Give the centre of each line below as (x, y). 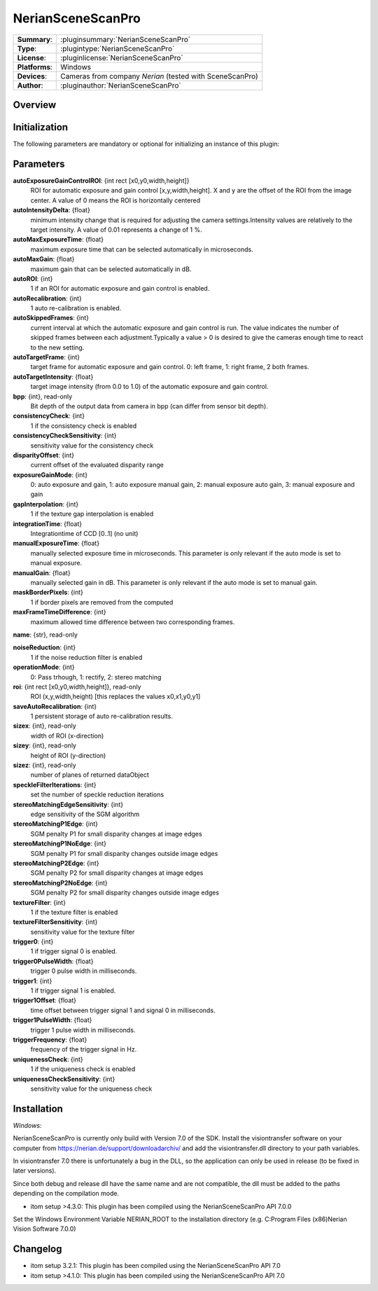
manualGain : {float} (42, 573)
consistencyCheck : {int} (49, 416)
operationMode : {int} (44, 667)
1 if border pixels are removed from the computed (102, 602)
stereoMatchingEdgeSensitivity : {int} (68, 804)
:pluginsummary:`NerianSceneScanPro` (126, 39)
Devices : (32, 76)
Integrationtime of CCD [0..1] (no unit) (84, 534)
